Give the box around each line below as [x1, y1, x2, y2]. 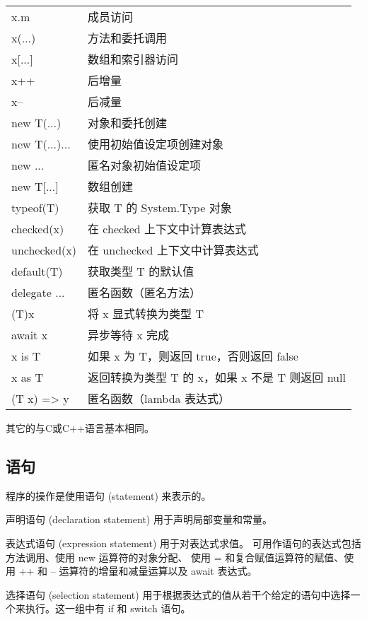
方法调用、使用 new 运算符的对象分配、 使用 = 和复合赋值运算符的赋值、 [6, 549, 344, 564]
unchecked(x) [11, 241, 77, 258]
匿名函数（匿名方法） [88, 284, 202, 300]
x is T [11, 347, 41, 364]
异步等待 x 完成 [88, 327, 170, 343]
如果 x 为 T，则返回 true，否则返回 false [88, 348, 298, 364]
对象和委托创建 [88, 115, 168, 131]
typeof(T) [11, 199, 59, 216]
